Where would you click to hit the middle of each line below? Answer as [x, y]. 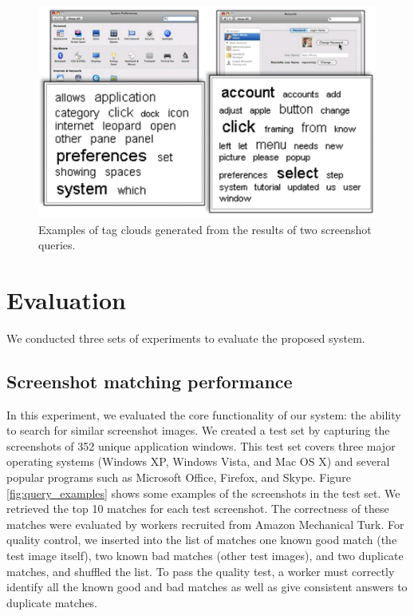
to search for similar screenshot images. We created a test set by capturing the [198, 430]
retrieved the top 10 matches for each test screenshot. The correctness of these [198, 509]
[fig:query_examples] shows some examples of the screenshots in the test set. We [203, 493]
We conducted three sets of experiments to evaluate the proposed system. [186, 338]
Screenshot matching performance [150, 381]
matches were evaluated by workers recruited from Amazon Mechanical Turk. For [205, 524]
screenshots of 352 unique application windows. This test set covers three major [201, 445]
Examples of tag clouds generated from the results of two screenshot [205, 229]
